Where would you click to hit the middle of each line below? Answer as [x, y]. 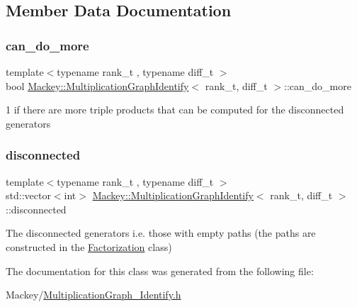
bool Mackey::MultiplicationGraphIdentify [97, 85]
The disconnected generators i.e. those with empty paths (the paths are [161, 233]
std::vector [28, 195]
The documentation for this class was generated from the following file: [160, 270]
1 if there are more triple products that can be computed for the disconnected [175, 110]
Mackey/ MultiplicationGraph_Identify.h [93, 295]
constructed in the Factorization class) [89, 246]
